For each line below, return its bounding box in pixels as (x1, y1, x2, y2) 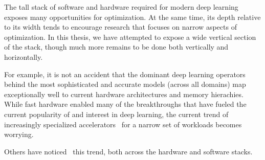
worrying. (4, 129, 34, 140)
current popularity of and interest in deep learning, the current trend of (4, 108, 229, 119)
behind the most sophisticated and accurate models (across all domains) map (4, 79, 246, 89)
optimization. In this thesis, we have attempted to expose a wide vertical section (4, 31, 256, 42)
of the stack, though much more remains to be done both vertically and (4, 41, 229, 52)
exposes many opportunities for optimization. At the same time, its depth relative (4, 11, 261, 22)
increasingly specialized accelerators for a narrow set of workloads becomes (4, 119, 242, 129)
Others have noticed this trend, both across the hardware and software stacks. (4, 146, 253, 156)
